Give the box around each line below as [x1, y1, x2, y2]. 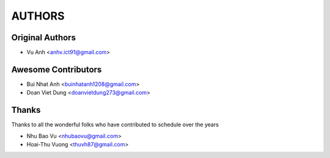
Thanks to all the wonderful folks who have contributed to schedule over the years [11, 121, 219, 128]
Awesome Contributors [11, 64, 102, 74]
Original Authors [11, 32, 76, 43]
